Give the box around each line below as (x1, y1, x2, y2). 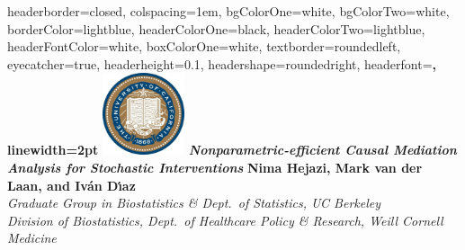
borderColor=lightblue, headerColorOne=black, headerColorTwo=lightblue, (7, 19, 425, 38)
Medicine (7, 228, 57, 247)
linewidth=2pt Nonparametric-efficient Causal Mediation (7, 140, 457, 159)
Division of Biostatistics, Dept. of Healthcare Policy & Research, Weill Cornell (7, 210, 443, 229)
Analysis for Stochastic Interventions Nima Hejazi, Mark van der (7, 157, 423, 176)
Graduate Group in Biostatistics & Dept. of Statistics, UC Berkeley (7, 193, 381, 212)
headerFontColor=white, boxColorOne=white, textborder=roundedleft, (7, 37, 401, 56)
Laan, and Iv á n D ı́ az (7, 175, 136, 194)
